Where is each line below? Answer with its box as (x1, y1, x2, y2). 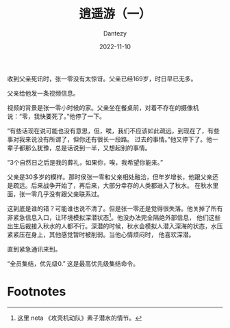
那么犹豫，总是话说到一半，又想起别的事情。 (25, 143, 151, 152)
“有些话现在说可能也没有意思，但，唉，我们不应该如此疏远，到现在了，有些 (7, 126, 220, 135)
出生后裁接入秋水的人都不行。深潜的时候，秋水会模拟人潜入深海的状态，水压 (7, 221, 223, 230)
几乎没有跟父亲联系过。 (36, 189, 103, 198)
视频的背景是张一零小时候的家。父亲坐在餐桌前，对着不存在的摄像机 (7, 103, 199, 111)
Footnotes (7, 284, 66, 299)
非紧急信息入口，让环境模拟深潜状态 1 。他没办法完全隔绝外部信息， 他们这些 (7, 212, 221, 221)
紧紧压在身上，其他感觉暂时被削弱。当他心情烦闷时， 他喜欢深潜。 (7, 230, 195, 238)
